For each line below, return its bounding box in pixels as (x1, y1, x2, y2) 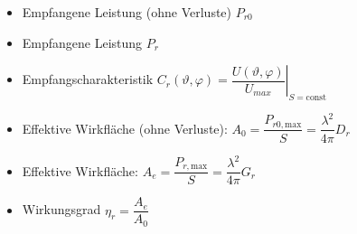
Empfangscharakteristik (22, 70, 154, 89)
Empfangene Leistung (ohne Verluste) (22, 3, 232, 21)
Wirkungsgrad (22, 200, 101, 219)
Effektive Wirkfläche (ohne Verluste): (22, 118, 228, 137)
